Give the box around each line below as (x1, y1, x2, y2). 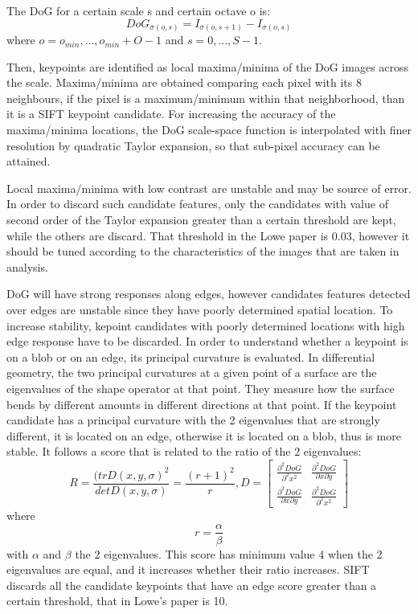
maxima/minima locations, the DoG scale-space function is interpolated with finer (6, 121, 412, 138)
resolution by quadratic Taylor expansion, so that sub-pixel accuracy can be (6, 137, 380, 153)
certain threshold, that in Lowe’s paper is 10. (6, 592, 228, 609)
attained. (6, 153, 51, 170)
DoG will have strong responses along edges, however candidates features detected (6, 285, 411, 302)
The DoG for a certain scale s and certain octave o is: (6, 2, 271, 18)
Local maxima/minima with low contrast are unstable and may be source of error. (6, 179, 412, 196)
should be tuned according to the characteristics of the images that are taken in (6, 243, 400, 260)
